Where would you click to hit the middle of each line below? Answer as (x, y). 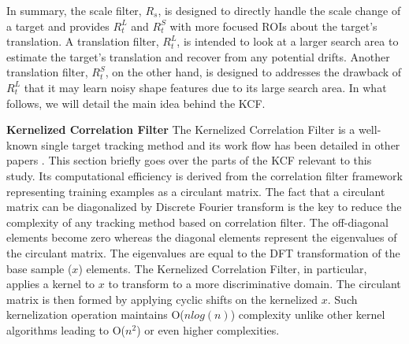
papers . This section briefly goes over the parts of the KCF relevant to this (189, 160)
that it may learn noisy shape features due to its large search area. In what (205, 87)
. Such (342, 299)
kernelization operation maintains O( (95, 314)
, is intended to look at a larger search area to (288, 41)
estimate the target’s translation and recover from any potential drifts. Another (198, 56)
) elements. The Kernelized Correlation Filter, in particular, (223, 268)
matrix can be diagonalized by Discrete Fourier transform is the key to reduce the (204, 207)
